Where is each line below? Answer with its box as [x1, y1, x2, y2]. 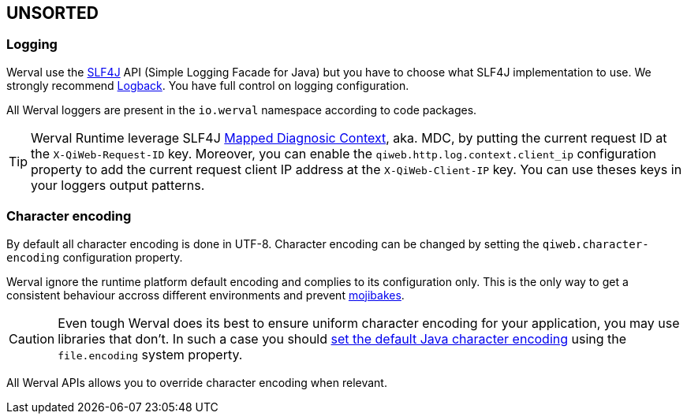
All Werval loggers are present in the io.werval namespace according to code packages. [6, 102, 477, 117]
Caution [9, 330, 55, 347]
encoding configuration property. [6, 250, 183, 264]
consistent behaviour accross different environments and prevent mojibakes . [6, 288, 405, 302]
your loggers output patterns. [31, 177, 205, 193]
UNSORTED [6, 3, 99, 23]
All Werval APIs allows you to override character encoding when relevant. [6, 375, 387, 389]
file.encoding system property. [58, 346, 243, 362]
